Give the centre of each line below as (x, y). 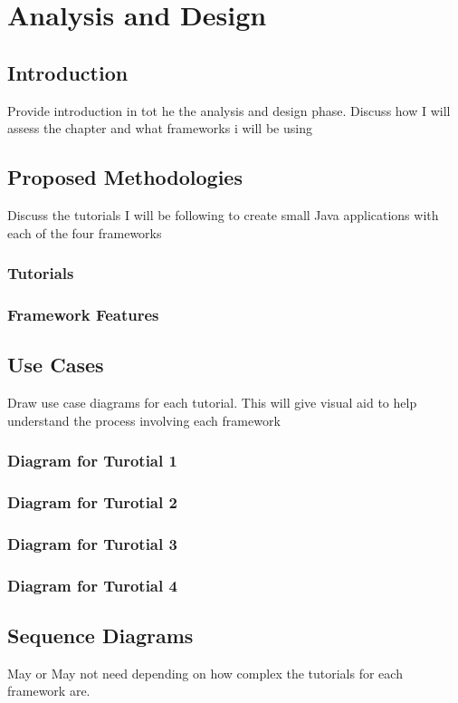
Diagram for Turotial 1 (92, 461)
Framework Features (83, 314)
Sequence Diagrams (100, 635)
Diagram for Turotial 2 (92, 502)
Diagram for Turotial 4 (92, 585)
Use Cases (56, 365)
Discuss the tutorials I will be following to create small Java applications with (223, 214)
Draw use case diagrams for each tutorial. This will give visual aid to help (212, 403)
